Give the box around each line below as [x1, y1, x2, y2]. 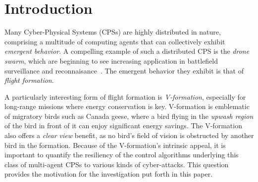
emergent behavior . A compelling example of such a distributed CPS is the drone [4, 46, 250, 56]
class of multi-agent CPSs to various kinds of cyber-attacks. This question [4, 159, 229, 169]
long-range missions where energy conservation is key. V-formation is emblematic [4, 101, 250, 111]
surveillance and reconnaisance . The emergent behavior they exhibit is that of [4, 65, 244, 75]
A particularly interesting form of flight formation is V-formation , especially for [4, 91, 246, 102]
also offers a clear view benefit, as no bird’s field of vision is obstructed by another [4, 130, 254, 141]
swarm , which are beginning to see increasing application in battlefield [4, 55, 218, 66]
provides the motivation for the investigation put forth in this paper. [4, 169, 213, 179]
